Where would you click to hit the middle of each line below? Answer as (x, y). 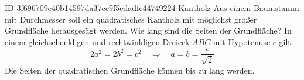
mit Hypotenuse (242, 41)
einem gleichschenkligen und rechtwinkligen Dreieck (97, 41)
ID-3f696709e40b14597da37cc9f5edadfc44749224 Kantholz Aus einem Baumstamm (152, 8)
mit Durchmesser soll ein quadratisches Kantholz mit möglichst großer (131, 19)
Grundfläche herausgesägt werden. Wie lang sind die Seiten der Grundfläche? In (148, 30)
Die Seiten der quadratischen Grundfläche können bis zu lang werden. (130, 70)
